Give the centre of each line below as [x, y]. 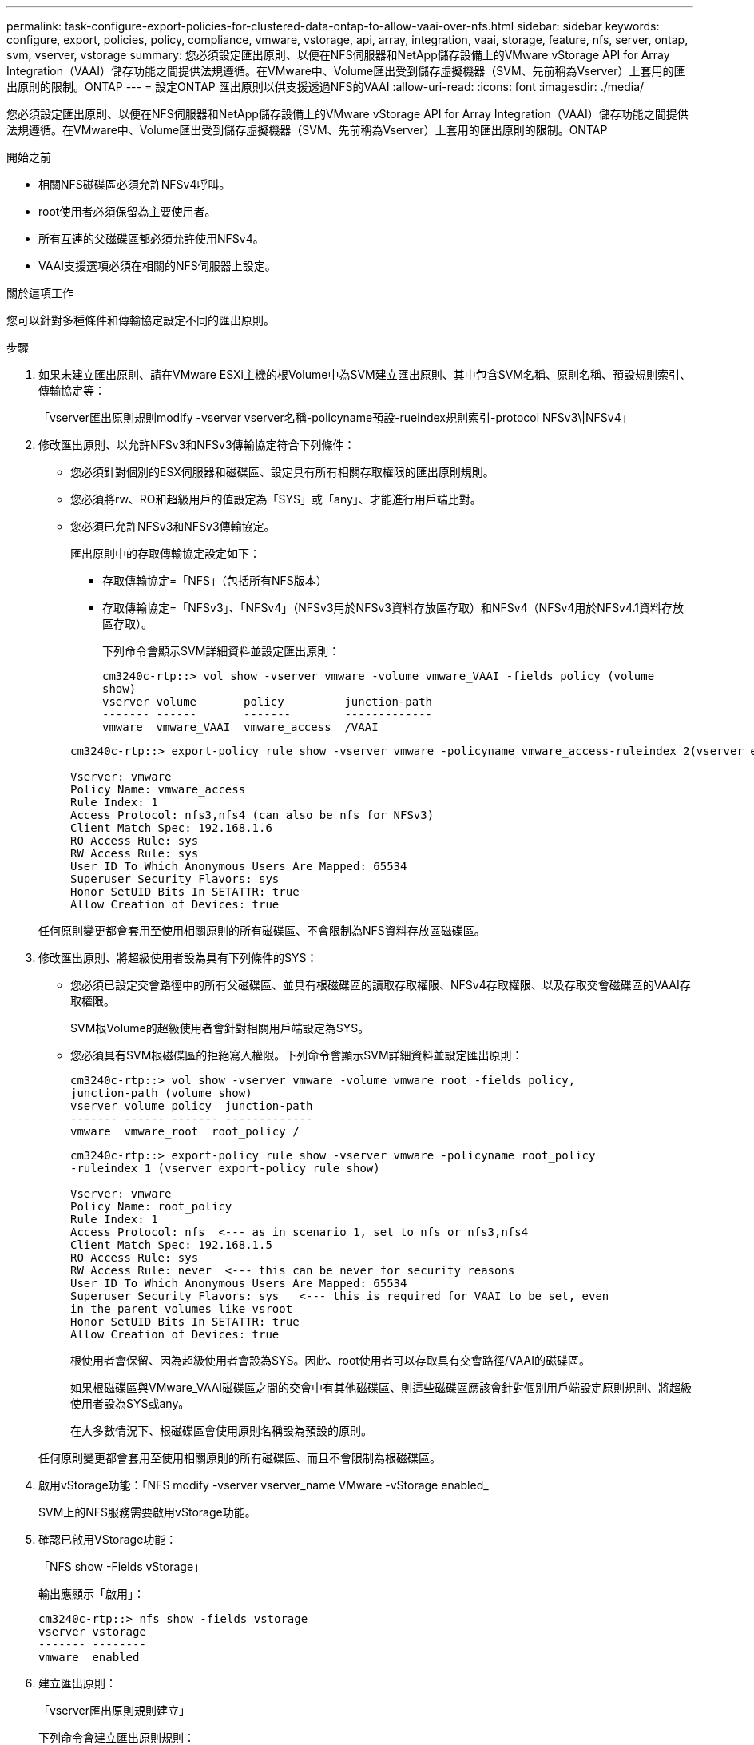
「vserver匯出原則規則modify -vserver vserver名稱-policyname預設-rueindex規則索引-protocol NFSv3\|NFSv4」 [335, 417]
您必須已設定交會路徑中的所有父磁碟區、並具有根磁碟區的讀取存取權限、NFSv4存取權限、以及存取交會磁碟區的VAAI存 [381, 985]
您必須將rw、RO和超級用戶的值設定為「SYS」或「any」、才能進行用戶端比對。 [276, 499]
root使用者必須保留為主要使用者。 [127, 211]
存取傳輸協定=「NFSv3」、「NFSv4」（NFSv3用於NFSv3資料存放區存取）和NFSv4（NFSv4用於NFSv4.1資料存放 [393, 608]
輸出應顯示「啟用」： [91, 1594]
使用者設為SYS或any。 [130, 1403]
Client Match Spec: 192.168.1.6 [171, 828]
